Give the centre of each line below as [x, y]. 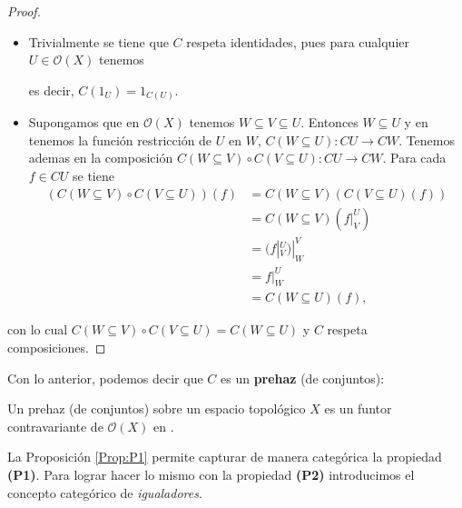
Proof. [24, 11]
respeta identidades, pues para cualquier [298, 41]
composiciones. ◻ [57, 348]
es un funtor [358, 408]
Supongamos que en [84, 122]
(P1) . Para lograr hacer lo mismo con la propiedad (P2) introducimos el [211, 474]
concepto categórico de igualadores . [105, 492]
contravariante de [55, 426]
